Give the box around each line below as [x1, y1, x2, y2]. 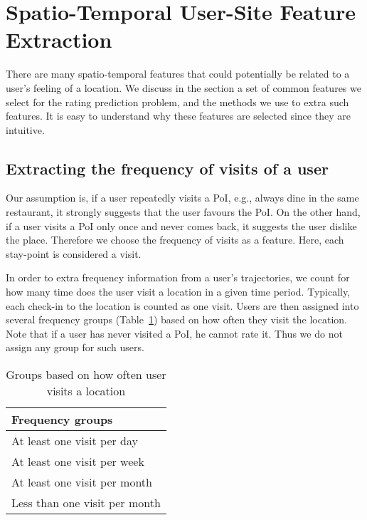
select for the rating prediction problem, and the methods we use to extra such [6, 94, 349, 109]
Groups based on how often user [6, 366, 166, 383]
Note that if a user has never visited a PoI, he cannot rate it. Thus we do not [6, 326, 343, 340]
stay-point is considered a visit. [6, 246, 142, 261]
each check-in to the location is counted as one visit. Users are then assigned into [6, 298, 359, 313]
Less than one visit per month [11, 494, 161, 511]
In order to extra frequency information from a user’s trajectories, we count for [6, 270, 350, 285]
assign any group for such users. [6, 340, 144, 355]
